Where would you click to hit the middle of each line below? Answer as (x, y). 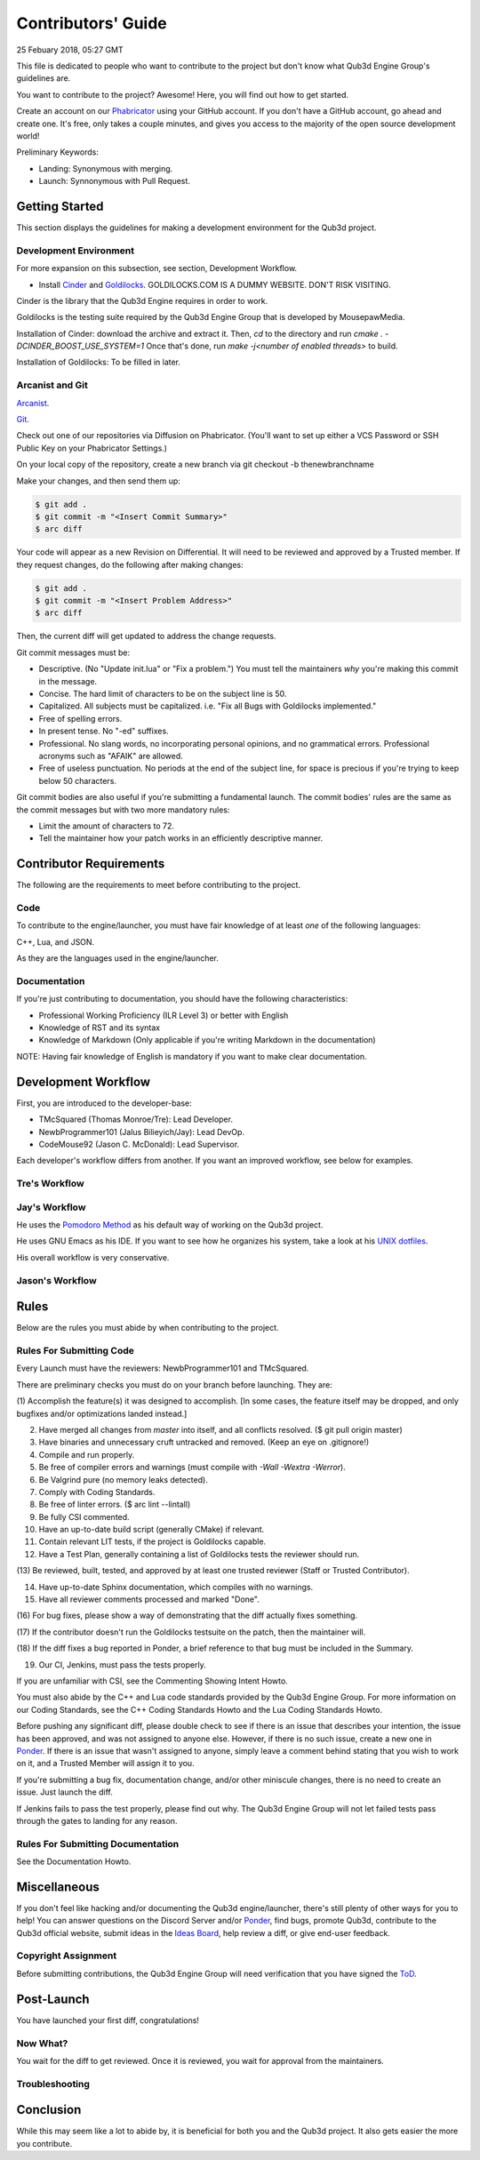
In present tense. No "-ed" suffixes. (104, 731)
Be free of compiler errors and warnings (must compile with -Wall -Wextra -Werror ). (192, 1468)
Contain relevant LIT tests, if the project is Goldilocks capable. (152, 1541)
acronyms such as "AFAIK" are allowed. (111, 756)
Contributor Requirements (91, 864)
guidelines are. (44, 78)
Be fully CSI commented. (84, 1516)
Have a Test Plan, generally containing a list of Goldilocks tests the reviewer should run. (199, 1554)
